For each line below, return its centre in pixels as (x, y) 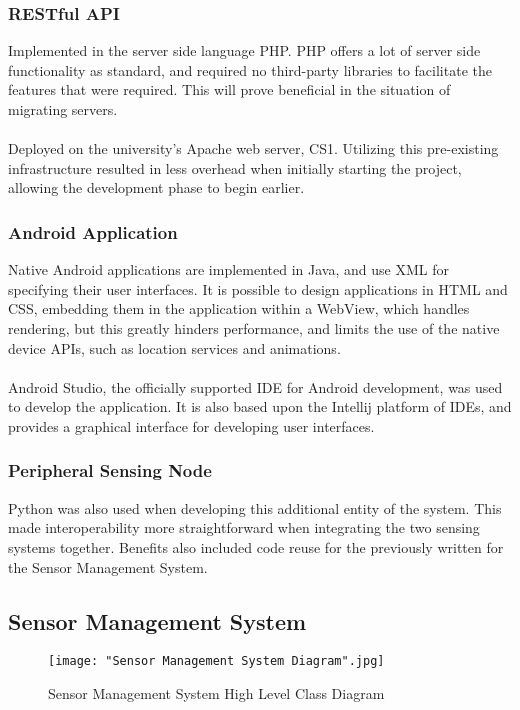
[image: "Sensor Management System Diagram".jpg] (216, 661)
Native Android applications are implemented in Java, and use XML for (228, 269)
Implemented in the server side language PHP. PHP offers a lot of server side (244, 50)
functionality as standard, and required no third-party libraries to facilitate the (250, 69)
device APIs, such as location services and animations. (174, 347)
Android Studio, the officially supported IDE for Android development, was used (255, 386)
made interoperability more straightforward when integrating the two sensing (244, 527)
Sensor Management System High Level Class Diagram (216, 692)
